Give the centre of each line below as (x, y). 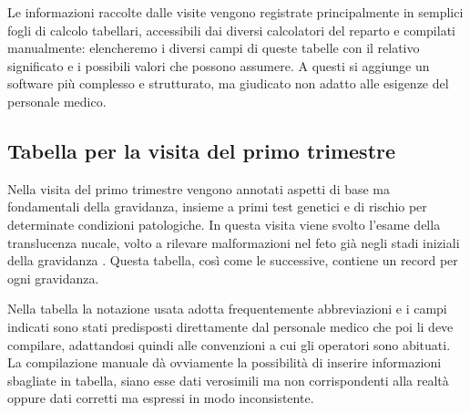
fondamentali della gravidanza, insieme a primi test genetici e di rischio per (217, 206)
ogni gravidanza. (53, 278)
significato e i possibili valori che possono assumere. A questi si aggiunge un (219, 65)
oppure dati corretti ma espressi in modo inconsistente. (161, 398)
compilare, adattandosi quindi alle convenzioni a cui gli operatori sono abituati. (229, 344)
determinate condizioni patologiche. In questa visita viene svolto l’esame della (224, 224)
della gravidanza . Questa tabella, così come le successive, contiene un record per (233, 260)
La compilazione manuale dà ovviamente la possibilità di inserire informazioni (225, 362)
